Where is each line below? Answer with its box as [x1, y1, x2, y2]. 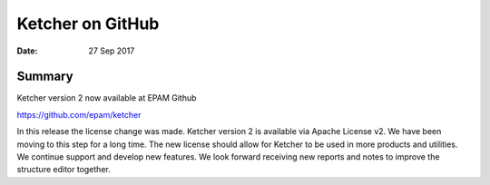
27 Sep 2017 [88, 45, 135, 56]
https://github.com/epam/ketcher [16, 109, 142, 120]
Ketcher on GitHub [16, 14, 160, 34]
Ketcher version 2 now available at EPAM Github [16, 92, 197, 103]
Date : [16, 45, 38, 56]
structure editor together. [16, 164, 111, 175]
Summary [16, 69, 73, 84]
